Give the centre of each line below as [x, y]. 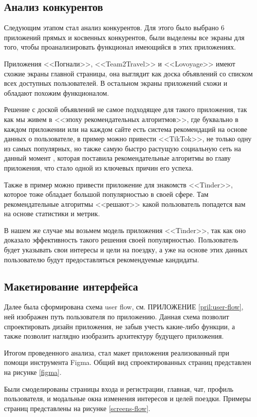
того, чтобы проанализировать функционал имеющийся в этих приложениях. [120, 47]
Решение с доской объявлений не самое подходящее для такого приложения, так [126, 109]
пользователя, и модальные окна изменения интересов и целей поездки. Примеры [128, 398]
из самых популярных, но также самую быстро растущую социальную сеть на [123, 148]
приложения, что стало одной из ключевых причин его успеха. [99, 167]
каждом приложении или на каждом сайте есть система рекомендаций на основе [126, 129]
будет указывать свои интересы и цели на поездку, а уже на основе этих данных [126, 250]
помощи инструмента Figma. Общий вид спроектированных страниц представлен [128, 362]
